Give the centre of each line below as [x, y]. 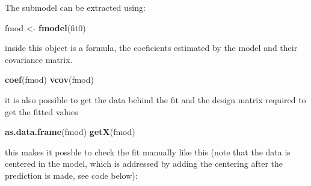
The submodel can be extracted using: [75, 7]
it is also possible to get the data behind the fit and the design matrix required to [155, 99]
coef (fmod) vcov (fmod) [49, 79]
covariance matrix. [39, 59]
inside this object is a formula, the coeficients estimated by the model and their [151, 48]
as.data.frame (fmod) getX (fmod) [70, 132]
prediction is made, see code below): [71, 175]
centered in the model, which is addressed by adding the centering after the [144, 163]
